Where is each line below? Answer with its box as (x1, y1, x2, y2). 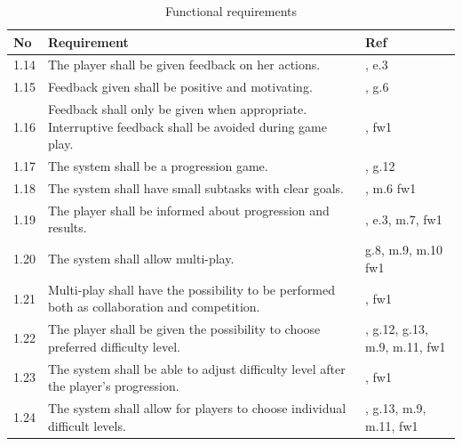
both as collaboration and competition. (47, 297, 260, 316)
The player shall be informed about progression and (47, 200, 330, 219)
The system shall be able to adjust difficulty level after (47, 359, 346, 377)
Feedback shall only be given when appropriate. (47, 100, 307, 118)
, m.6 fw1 (364, 179, 417, 197)
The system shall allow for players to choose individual (47, 399, 346, 418)
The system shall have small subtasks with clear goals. (47, 179, 345, 197)
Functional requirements (164, 2, 298, 20)
